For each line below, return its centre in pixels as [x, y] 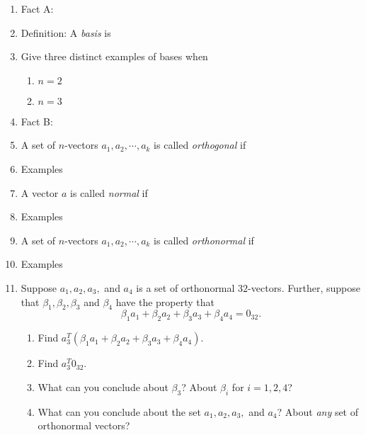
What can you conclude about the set [119, 411]
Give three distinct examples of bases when [114, 56]
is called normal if [109, 192]
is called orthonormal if [204, 240]
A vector [40, 192]
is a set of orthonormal [185, 287]
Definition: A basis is [66, 32]
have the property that [165, 301]
